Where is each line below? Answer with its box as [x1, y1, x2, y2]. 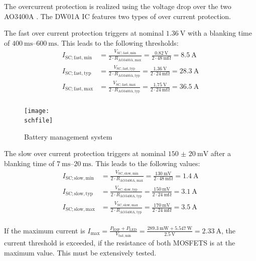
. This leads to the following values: [91, 158, 200, 169]
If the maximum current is [4, 225, 85, 235]
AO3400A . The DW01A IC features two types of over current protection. [4, 11, 231, 21]
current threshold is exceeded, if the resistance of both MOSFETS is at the [4, 237, 235, 248]
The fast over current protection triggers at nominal [4, 28, 164, 38]
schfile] [24, 117, 53, 124]
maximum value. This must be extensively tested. [4, 247, 157, 257]
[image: [24, 107, 50, 114]
